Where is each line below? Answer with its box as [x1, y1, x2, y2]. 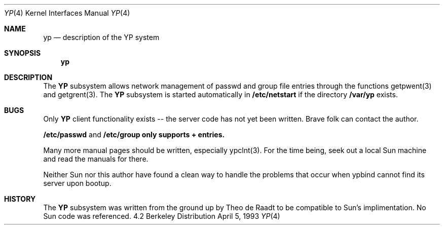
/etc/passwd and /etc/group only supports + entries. [43, 130, 225, 139]
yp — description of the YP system [43, 33, 160, 42]
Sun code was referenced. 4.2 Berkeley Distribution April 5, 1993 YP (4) [43, 212, 280, 220]
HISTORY [4, 195, 36, 203]
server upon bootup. [43, 179, 112, 187]
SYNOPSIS [4, 49, 41, 57]
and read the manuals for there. [43, 155, 149, 163]
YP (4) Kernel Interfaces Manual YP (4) [4, 9, 130, 17]
